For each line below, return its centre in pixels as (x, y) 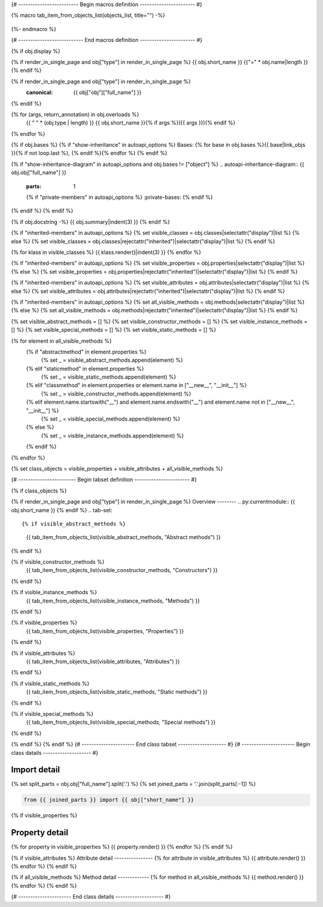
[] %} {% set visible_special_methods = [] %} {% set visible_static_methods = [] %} (114, 330)
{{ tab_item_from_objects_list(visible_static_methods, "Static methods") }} (117, 692)
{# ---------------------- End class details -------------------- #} (91, 897)
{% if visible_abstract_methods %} (74, 524)
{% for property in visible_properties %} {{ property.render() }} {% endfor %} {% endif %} (122, 847)
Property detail (40, 833)
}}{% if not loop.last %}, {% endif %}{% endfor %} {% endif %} (89, 153)
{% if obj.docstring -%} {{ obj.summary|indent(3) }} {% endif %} (91, 222)
